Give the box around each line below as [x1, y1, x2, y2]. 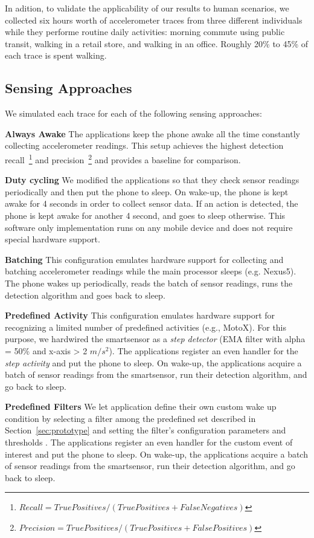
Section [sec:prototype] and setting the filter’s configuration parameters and [5, 424, 286, 436]
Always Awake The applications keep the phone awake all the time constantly [5, 127, 300, 140]
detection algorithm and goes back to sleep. [5, 288, 165, 301]
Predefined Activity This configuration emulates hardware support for [5, 309, 275, 322]
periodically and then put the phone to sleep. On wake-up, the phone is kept [5, 185, 289, 198]
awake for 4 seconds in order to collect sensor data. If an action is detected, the [5, 197, 298, 210]
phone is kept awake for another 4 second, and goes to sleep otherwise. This [5, 209, 286, 221]
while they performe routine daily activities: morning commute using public [5, 25, 285, 38]
